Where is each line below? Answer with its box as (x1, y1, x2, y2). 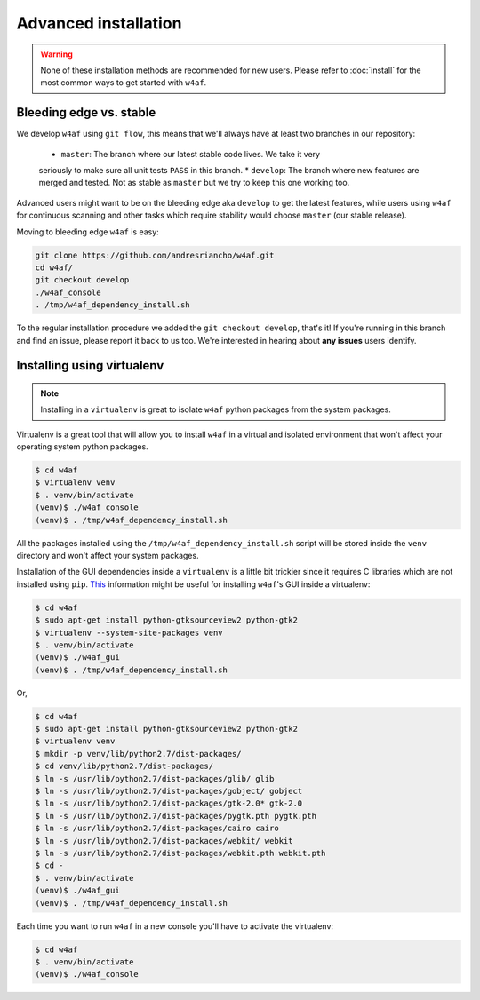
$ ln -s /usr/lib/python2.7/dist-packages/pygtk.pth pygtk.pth (35, 811, 317, 821)
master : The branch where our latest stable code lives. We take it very (60, 148, 320, 159)
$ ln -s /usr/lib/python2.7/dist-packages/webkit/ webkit (35, 836, 293, 845)
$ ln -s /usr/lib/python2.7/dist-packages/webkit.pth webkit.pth (35, 848, 326, 858)
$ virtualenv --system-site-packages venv (35, 627, 223, 638)
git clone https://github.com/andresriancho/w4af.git (35, 250, 275, 260)
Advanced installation (16, 13, 182, 33)
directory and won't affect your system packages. (16, 551, 199, 560)
